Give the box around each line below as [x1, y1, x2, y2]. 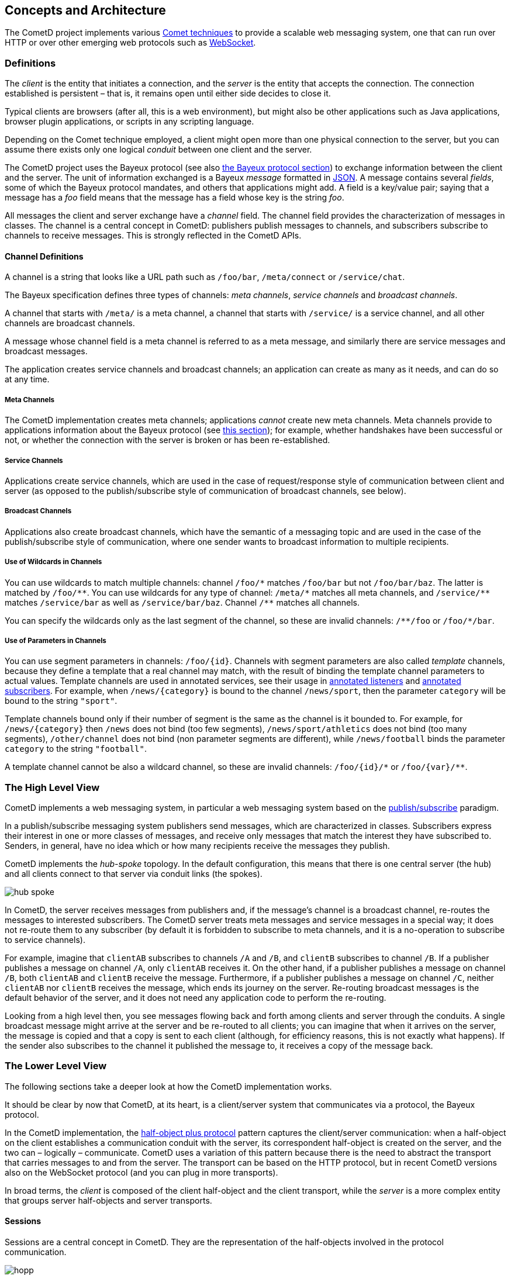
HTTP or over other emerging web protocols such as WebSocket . [5, 37, 256, 48]
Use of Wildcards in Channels [5, 558, 102, 566]
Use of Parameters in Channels [5, 636, 106, 645]
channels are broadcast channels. [5, 318, 135, 329]
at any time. [5, 374, 50, 385]
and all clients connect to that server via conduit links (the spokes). [5, 869, 263, 879]
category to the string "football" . [5, 744, 147, 754]
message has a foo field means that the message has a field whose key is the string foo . [5, 192, 344, 203]
